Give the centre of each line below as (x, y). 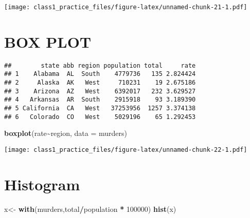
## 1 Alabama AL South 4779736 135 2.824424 (100, 74)
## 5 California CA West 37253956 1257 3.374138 (100, 108)
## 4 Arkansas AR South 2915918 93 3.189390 (100, 100)
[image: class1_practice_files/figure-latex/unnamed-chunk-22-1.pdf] (126, 150)
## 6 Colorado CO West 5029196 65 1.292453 (100, 117)
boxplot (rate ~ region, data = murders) (66, 133)
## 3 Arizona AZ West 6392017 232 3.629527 (100, 91)
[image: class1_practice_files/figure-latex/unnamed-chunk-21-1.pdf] (126, 7)
